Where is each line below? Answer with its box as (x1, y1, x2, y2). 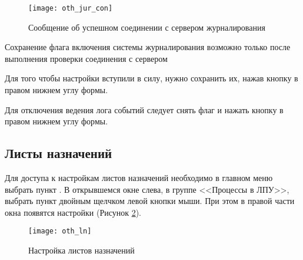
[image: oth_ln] (28, 227, 92, 236)
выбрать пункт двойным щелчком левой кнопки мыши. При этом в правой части (5, 195, 295, 207)
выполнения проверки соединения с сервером (5, 52, 168, 64)
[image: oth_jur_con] (28, 4, 113, 12)
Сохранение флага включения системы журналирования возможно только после (5, 41, 291, 53)
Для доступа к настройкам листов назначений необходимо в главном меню (5, 172, 273, 184)
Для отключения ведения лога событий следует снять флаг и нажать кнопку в (5, 103, 284, 116)
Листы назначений (5, 144, 112, 162)
